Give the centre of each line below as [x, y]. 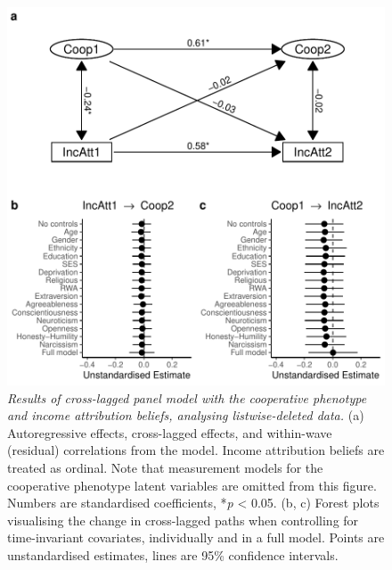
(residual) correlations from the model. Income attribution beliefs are [196, 450]
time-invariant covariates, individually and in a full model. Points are [196, 537]
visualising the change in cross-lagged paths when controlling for [183, 520]
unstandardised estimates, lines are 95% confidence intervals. [173, 554]
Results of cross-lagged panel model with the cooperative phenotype [187, 397]
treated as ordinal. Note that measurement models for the [165, 467]
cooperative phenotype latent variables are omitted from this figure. [192, 485]
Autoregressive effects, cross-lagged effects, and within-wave [170, 432]
